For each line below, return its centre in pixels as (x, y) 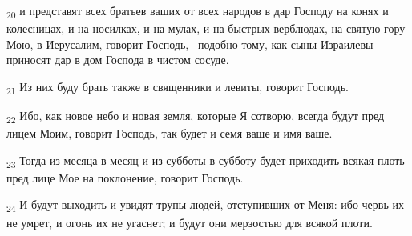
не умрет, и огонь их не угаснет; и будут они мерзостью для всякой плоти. (190, 222)
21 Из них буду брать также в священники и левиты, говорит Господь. (178, 87)
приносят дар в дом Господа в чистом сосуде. (118, 60)
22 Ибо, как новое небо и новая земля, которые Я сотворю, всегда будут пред (196, 116)
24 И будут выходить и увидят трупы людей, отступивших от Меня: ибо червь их (205, 206)
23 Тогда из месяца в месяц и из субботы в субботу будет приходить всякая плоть (206, 161)
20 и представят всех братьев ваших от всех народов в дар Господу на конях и (198, 12)
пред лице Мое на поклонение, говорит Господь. (125, 177)
